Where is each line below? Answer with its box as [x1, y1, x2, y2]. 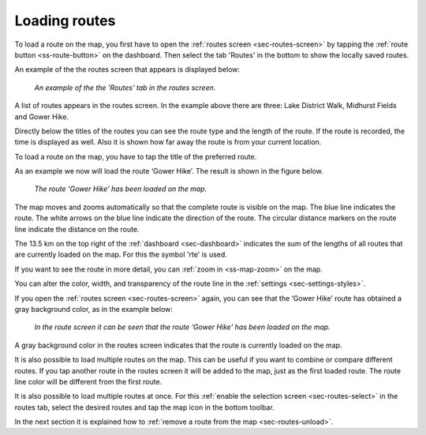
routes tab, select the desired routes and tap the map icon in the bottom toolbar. [14, 403, 275, 412]
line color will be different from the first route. [14, 377, 163, 386]
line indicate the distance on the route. [14, 224, 140, 234]
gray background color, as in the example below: [14, 304, 174, 313]
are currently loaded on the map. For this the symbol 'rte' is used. [14, 249, 228, 260]
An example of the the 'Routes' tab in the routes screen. [34, 83, 216, 92]
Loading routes [14, 12, 116, 29]
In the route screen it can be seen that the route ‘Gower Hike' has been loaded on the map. [34, 322, 331, 332]
